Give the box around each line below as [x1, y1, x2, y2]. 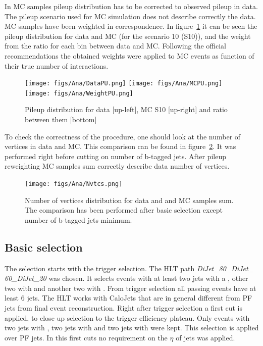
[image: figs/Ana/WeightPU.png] [25, 89, 133, 97]
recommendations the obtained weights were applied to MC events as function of [5, 50, 254, 61]
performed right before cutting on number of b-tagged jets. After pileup [5, 151, 227, 161]
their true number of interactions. [5, 60, 109, 71]
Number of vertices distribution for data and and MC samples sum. [25, 194, 234, 205]
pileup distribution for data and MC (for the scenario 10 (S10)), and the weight [5, 30, 251, 41]
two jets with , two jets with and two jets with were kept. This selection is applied [5, 322, 259, 333]
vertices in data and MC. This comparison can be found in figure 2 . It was [5, 141, 236, 152]
